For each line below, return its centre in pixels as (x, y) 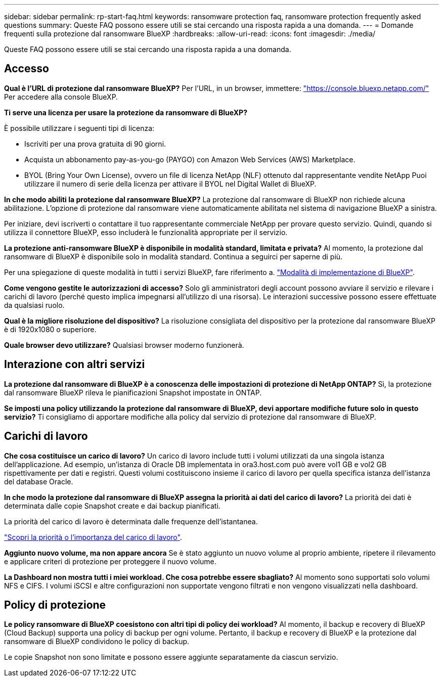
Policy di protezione (55, 605)
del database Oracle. (39, 481)
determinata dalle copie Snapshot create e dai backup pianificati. (112, 506)
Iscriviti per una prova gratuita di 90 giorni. (95, 144)
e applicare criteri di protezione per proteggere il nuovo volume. (110, 561)
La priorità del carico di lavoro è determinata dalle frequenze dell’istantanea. (131, 521)
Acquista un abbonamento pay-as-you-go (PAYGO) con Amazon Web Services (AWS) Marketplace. (190, 159)
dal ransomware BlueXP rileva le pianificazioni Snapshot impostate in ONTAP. (133, 392)
